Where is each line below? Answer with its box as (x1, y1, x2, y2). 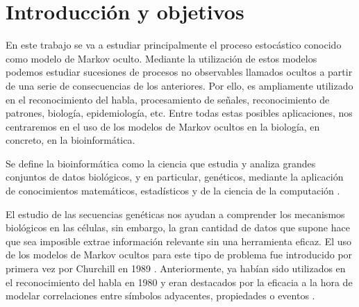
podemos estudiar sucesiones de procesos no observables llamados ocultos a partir (6, 65, 353, 79)
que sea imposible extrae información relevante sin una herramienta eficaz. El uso (6, 233, 352, 248)
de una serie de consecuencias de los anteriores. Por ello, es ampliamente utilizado (6, 78, 353, 92)
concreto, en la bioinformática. (6, 133, 135, 147)
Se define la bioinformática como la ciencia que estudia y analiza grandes (6, 156, 316, 170)
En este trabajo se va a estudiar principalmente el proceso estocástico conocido (6, 38, 342, 52)
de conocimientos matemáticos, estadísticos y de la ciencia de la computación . (6, 183, 340, 198)
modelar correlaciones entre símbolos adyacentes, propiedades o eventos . (6, 288, 315, 303)
